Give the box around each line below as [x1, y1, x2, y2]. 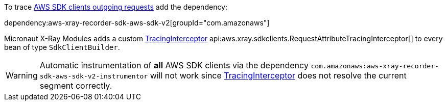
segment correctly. [39, 81, 112, 91]
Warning [6, 70, 38, 81]
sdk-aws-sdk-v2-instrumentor [39, 72, 148, 80]
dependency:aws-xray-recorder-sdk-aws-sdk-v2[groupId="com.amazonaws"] [4, 18, 270, 27]
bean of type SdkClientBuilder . [4, 43, 120, 51]
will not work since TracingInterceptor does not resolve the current [150, 70, 407, 81]
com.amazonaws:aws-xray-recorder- [311, 62, 439, 70]
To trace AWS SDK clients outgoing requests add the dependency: [4, 3, 228, 11]
